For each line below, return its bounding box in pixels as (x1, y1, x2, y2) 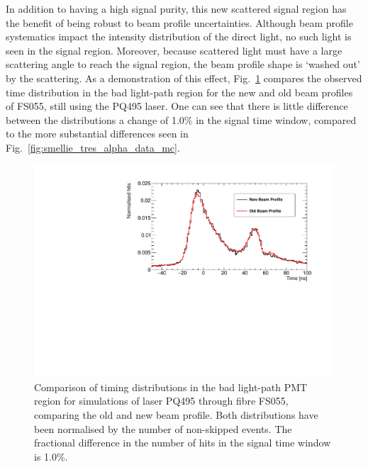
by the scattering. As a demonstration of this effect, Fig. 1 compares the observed (6, 70, 362, 85)
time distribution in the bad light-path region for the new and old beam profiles (6, 84, 353, 99)
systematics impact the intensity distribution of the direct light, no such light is (6, 29, 352, 44)
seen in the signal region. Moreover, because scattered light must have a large (6, 43, 342, 57)
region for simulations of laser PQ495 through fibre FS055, (34, 393, 289, 408)
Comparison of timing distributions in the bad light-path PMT (34, 379, 308, 394)
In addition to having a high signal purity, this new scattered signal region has (6, 1, 347, 16)
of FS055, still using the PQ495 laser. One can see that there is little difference (6, 99, 348, 113)
